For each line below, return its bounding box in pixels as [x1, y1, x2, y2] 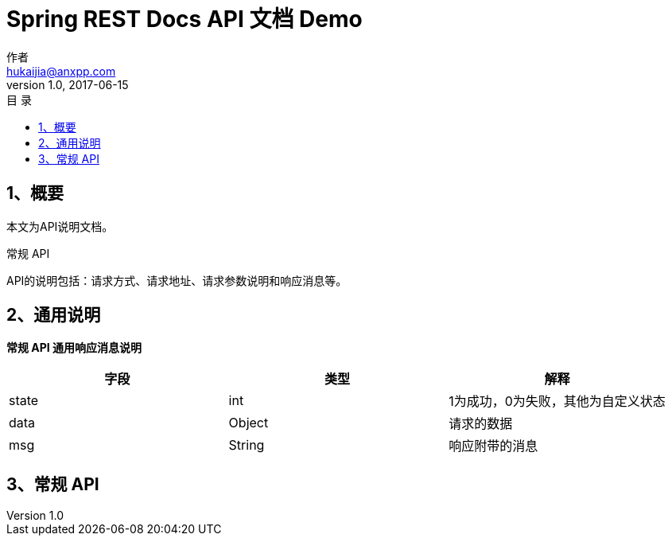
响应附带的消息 [449, 438, 538, 454]
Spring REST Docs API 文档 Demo [6, 6, 363, 33]
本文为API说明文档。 [6, 219, 114, 233]
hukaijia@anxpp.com [6, 64, 116, 78]
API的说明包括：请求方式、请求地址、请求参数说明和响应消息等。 [6, 273, 348, 287]
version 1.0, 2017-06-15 [6, 77, 129, 92]
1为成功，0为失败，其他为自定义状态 [449, 393, 666, 410]
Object [228, 415, 269, 431]
